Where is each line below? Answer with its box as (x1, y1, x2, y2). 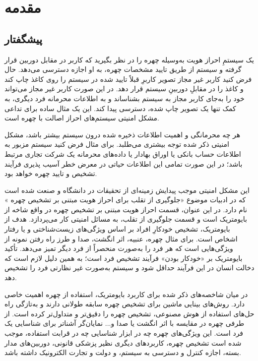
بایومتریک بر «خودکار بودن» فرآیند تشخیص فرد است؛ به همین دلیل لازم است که (4, 252, 243, 263)
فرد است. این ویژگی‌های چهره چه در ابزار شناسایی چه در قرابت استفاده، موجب (4, 328, 244, 338)
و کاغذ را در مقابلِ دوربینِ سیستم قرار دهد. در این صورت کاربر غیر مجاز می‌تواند (4, 83, 244, 94)
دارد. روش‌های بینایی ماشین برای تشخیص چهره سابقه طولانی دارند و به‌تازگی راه (4, 299, 245, 309)
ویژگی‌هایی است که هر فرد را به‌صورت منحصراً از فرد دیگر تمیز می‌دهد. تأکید (4, 243, 233, 253)
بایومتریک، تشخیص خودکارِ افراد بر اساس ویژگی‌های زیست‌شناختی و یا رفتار (4, 224, 230, 234)
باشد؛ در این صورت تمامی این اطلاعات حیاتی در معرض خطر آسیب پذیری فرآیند (4, 158, 243, 169)
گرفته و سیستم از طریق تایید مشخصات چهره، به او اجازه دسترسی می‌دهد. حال (4, 64, 242, 74)
